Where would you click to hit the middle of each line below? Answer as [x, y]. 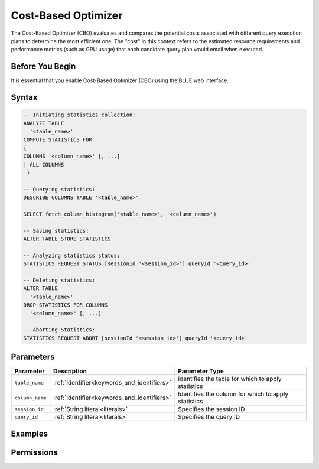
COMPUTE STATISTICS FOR [58, 140]
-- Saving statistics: [56, 231]
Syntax [24, 97]
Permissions [35, 452]
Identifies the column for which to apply [233, 394]
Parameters [33, 357]
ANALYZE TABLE [44, 123]
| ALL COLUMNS [44, 165]
